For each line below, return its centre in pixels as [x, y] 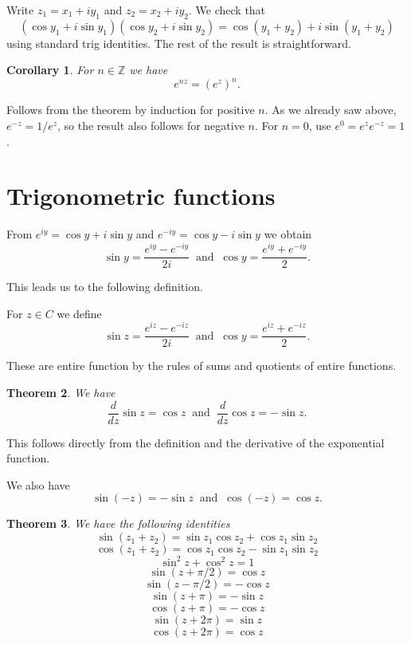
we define [79, 313]
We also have [38, 484]
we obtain [288, 234]
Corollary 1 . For [50, 70]
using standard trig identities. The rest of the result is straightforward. [179, 43]
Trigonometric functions [141, 196]
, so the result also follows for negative [151, 126]
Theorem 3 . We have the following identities [118, 523]
